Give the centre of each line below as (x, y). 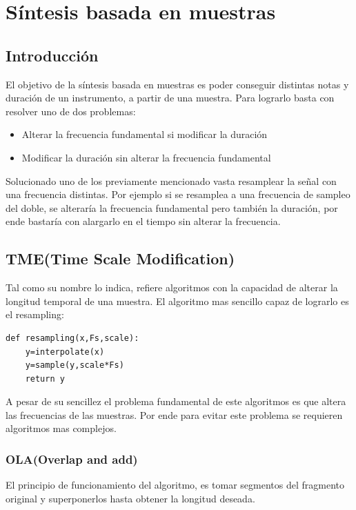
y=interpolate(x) (65, 352)
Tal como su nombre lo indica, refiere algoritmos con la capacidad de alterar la (172, 287)
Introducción (52, 55)
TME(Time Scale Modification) (120, 258)
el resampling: (35, 314)
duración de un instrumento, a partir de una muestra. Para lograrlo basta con (170, 98)
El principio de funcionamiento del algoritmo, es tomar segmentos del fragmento (175, 485)
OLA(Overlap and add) (72, 459)
